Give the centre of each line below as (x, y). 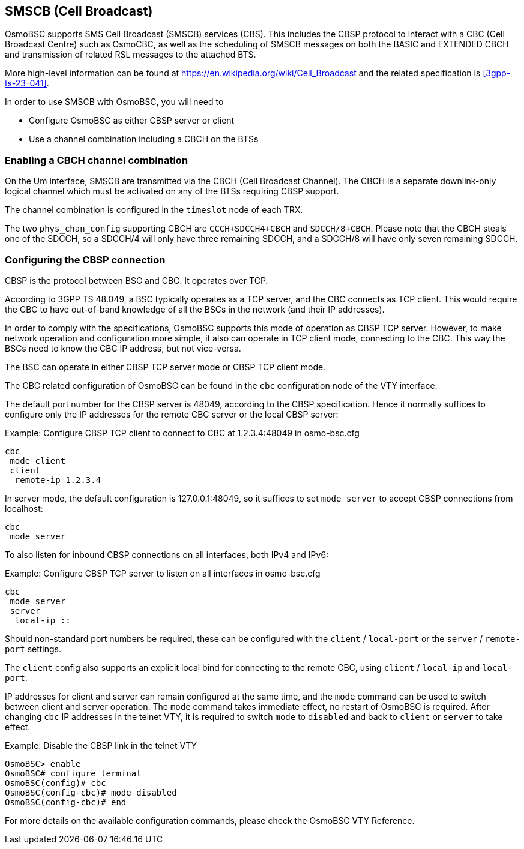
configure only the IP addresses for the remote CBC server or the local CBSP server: (172, 414)
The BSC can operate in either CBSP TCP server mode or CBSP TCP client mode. (165, 367)
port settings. (33, 649)
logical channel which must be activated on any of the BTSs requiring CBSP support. (172, 191)
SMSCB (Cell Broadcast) (79, 11)
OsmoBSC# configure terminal (73, 773)
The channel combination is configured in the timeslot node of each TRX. (154, 210)
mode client (38, 460)
